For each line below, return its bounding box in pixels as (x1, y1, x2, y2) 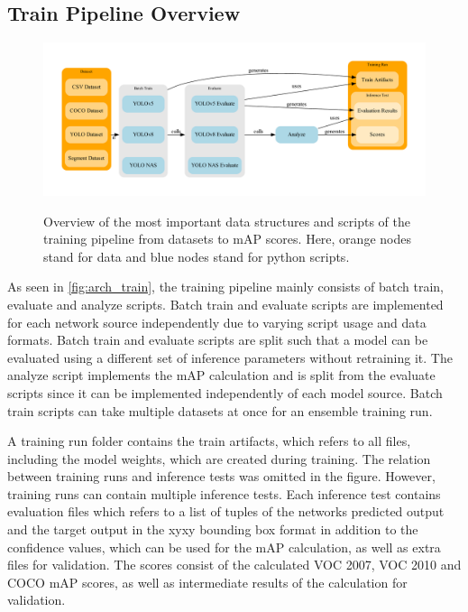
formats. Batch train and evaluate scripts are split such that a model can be (7, 330, 428, 349)
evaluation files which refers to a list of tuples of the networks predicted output (7, 502, 445, 521)
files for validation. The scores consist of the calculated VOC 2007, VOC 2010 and (7, 555, 462, 574)
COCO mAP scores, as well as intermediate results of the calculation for (7, 572, 408, 591)
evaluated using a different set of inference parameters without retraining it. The (7, 348, 453, 366)
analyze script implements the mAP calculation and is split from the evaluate (7, 366, 436, 385)
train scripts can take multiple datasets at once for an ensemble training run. (7, 401, 433, 420)
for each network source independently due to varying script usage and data (7, 312, 427, 331)
